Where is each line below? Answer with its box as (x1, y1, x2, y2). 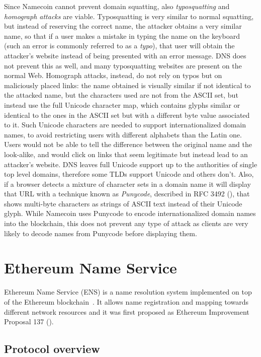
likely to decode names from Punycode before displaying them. (4, 228, 197, 238)
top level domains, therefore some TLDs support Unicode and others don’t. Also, (4, 169, 254, 179)
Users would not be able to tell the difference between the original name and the (4, 139, 252, 150)
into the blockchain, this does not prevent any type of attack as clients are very (4, 218, 248, 229)
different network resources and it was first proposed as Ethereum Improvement (4, 306, 249, 317)
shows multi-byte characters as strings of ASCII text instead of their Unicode (4, 198, 242, 208)
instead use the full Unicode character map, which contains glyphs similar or (4, 99, 240, 110)
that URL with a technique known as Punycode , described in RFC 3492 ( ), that (4, 188, 250, 199)
